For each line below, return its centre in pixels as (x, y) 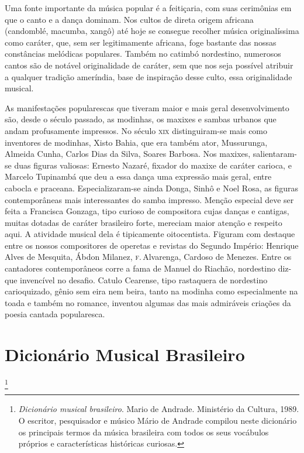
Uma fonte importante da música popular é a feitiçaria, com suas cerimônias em (148, 8)
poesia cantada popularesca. (55, 314)
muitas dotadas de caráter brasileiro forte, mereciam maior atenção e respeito (144, 222)
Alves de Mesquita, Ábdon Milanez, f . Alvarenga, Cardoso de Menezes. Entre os (148, 257)
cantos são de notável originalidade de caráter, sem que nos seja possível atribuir (149, 65)
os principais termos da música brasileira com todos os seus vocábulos (144, 432)
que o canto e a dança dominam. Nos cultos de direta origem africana (129, 19)
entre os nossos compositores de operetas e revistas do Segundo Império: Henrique (152, 245)
